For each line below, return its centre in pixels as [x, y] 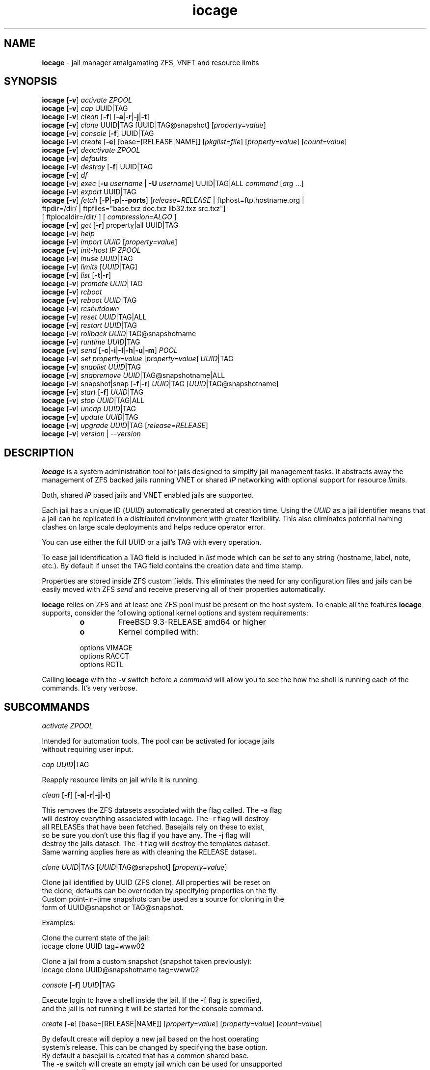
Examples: [59, 923]
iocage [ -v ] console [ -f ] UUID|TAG [98, 134]
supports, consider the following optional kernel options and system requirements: [175, 613]
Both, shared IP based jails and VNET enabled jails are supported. [148, 495]
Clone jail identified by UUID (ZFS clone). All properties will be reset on [156, 883]
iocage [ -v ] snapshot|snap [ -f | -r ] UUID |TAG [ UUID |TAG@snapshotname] [160, 384]
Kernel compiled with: [159, 632]
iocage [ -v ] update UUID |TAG [90, 417]
